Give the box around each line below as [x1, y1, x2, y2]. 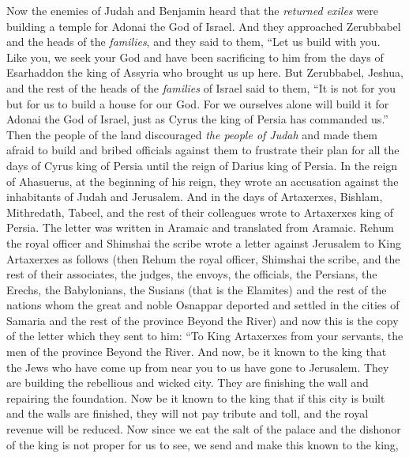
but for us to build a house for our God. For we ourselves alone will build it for [6, 95, 389, 112]
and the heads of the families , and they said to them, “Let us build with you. [6, 33, 381, 50]
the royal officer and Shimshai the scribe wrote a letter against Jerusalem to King [6, 234, 402, 251]
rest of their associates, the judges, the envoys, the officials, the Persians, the [6, 266, 377, 282]
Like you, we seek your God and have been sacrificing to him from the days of [6, 48, 384, 65]
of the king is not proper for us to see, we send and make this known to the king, [6, 436, 399, 452]
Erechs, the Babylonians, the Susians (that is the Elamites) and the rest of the [6, 281, 387, 297]
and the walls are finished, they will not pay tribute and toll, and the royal [6, 405, 369, 422]
